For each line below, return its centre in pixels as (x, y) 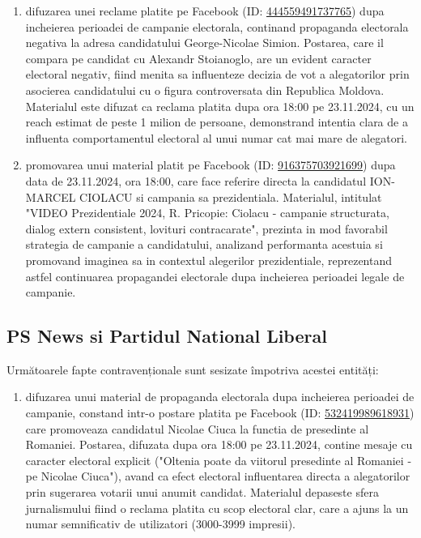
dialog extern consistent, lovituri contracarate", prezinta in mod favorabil (206, 228)
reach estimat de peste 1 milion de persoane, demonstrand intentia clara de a (217, 122)
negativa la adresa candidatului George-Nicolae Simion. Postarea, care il (204, 43)
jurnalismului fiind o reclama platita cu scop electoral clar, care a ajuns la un (217, 508)
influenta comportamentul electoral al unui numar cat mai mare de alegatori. (216, 137)
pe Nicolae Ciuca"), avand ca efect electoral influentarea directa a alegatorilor (218, 476)
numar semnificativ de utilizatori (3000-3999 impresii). (160, 524)
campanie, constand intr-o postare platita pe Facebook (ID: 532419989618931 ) (220, 413)
